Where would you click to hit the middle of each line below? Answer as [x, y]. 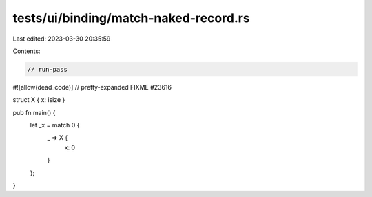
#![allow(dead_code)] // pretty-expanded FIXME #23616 [92, 87]
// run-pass [48, 69]
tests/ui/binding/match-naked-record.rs [132, 18]
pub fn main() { [34, 112]
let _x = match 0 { [55, 125]
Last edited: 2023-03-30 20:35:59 [62, 39]
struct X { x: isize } [39, 100]
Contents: [27, 51]
